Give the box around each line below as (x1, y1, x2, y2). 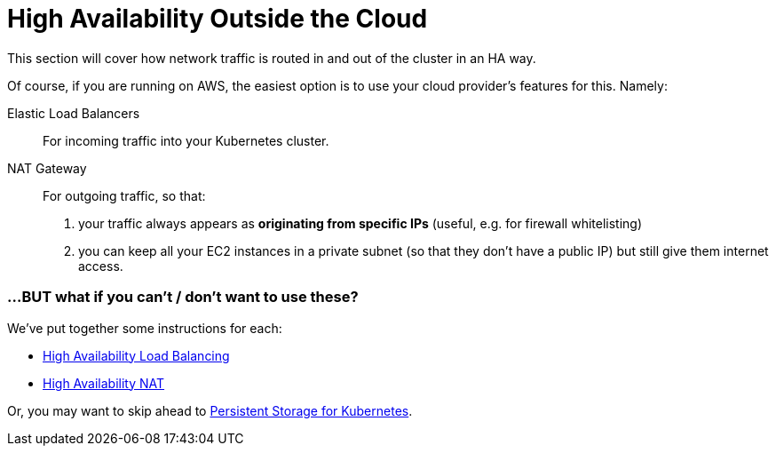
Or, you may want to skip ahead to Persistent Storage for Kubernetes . (7, 402, 413, 418)
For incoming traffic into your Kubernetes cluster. (43, 132, 329, 148)
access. (78, 258, 123, 274)
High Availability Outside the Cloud (7, 4, 428, 34)
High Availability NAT (43, 375, 165, 391)
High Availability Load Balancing (43, 347, 230, 363)
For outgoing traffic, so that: (43, 187, 206, 203)
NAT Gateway (7, 160, 87, 176)
